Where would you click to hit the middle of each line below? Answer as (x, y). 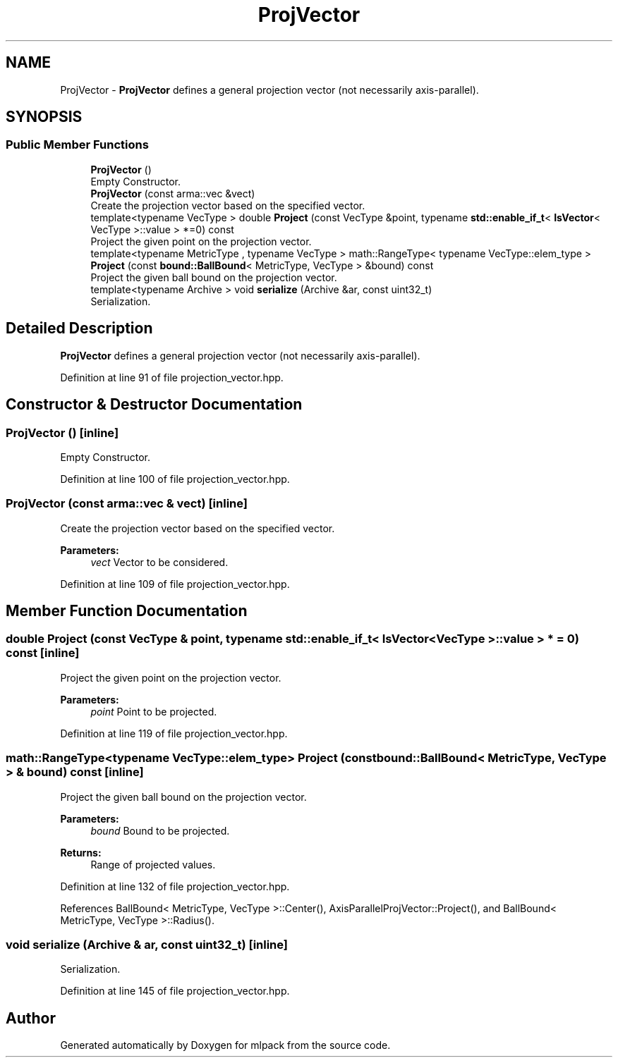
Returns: (81, 852)
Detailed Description (79, 328)
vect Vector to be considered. (159, 562)
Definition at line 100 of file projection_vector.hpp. (175, 479)
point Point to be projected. (154, 711)
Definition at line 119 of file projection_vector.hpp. (174, 733)
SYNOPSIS (44, 117)
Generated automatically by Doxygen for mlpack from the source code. (225, 1045)
